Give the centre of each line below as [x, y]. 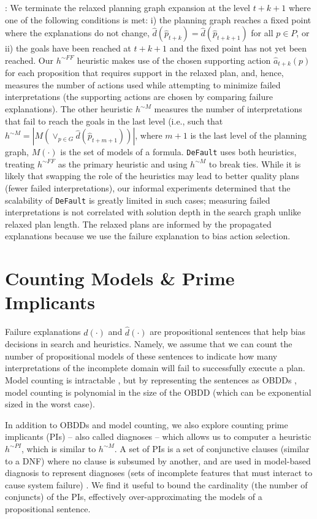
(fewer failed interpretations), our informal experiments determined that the [148, 188]
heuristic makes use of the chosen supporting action [174, 60]
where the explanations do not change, [77, 33]
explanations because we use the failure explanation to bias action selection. [148, 236]
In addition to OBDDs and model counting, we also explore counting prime [147, 424]
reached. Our [29, 60]
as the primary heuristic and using [123, 163]
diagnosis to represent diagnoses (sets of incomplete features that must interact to [159, 473]
